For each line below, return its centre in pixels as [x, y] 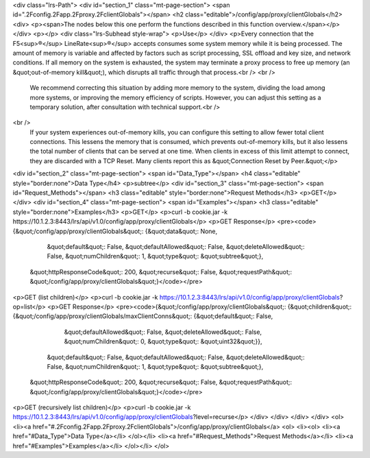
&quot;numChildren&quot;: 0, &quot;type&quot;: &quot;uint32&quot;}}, [163, 341]
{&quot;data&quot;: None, [181, 231]
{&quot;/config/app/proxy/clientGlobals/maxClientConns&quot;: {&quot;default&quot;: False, [143, 316]
